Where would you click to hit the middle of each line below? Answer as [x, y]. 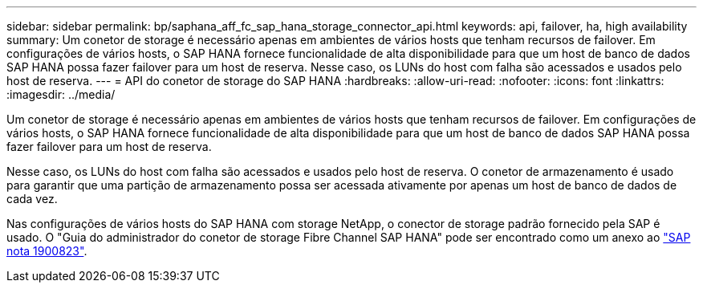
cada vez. [32, 199]
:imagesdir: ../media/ [61, 94]
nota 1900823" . [47, 251]
